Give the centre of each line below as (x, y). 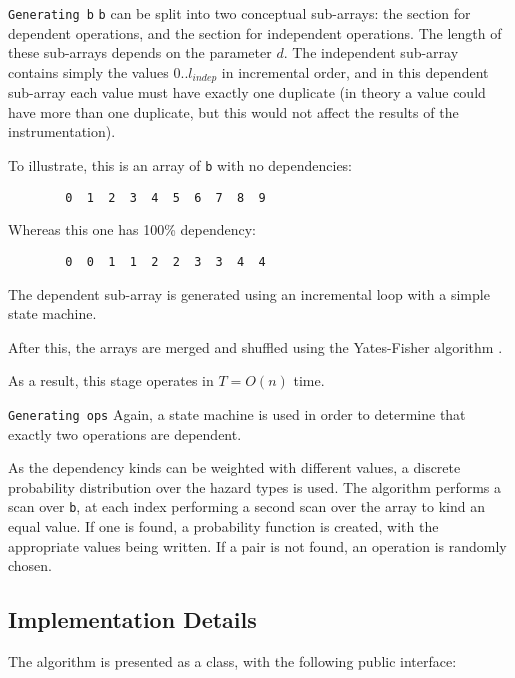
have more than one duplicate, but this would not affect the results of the (233, 111)
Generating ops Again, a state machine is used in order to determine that (237, 414)
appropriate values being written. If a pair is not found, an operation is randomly (257, 545)
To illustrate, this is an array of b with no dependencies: (180, 165)
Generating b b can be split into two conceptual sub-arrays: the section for (239, 13)
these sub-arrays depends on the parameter (140, 52)
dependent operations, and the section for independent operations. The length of (255, 32)
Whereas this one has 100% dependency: (132, 229)
